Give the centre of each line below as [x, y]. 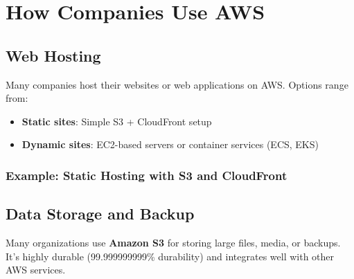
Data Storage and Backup [100, 214]
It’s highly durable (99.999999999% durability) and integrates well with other [170, 256]
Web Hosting [53, 55]
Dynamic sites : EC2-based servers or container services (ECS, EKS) [170, 144]
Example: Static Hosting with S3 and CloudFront [147, 175]
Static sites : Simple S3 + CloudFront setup [117, 121]
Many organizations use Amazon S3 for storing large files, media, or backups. [173, 242]
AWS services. [36, 270]
